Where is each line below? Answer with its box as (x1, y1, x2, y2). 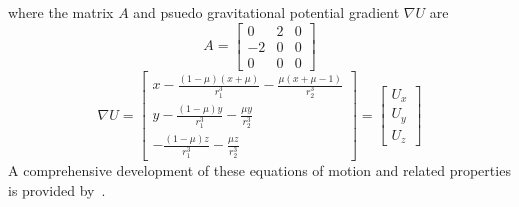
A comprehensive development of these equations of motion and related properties (8, 160, 511, 181)
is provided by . (8, 179, 106, 200)
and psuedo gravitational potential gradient (133, 2, 400, 22)
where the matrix (8, 2, 114, 22)
